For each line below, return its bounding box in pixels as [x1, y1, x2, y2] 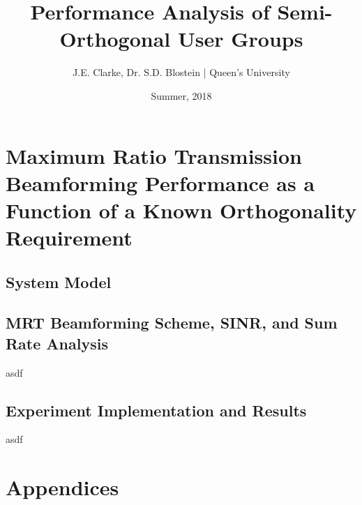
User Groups [177, 24, 303, 53]
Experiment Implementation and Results [6, 399, 307, 421]
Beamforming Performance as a [6, 168, 315, 197]
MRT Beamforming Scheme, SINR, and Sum [6, 312, 338, 333]
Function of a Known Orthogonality [6, 195, 357, 224]
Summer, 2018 [151, 88, 212, 103]
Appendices [6, 473, 119, 502]
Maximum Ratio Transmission [6, 141, 302, 169]
